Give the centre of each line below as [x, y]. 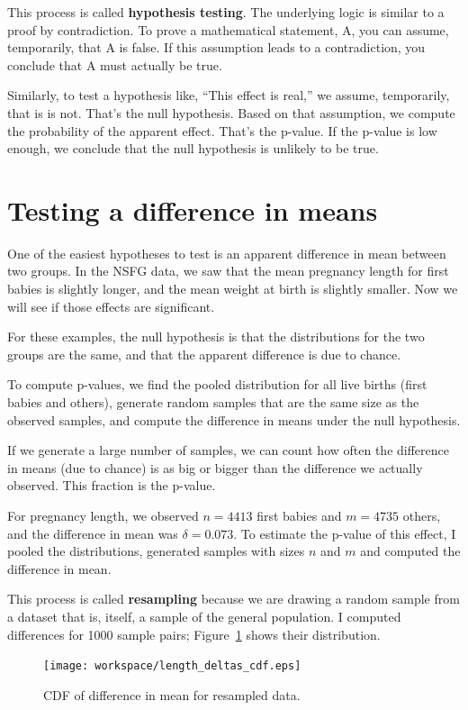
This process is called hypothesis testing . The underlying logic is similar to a [226, 12]
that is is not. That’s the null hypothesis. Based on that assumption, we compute [231, 112]
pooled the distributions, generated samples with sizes [156, 551]
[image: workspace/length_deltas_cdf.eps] [172, 666]
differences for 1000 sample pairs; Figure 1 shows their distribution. [194, 634]
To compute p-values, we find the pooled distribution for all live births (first [217, 384]
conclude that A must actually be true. [115, 64]
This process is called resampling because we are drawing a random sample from [234, 599]
